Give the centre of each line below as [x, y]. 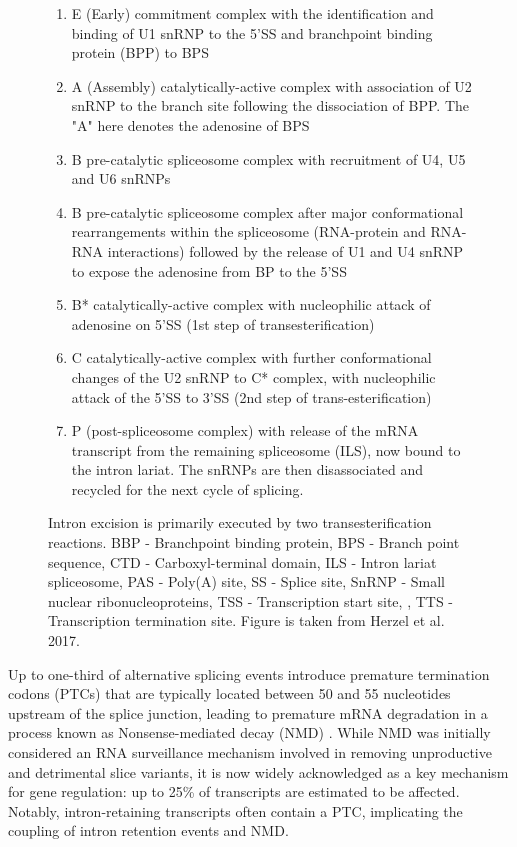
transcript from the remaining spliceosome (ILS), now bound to [266, 449]
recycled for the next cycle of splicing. [187, 488]
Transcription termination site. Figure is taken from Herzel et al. [246, 620]
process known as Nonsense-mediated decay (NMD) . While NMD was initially [249, 732]
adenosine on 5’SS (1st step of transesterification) [223, 323]
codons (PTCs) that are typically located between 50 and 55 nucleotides [229, 693]
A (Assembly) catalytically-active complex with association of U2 [271, 85]
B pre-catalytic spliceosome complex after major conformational [267, 211]
